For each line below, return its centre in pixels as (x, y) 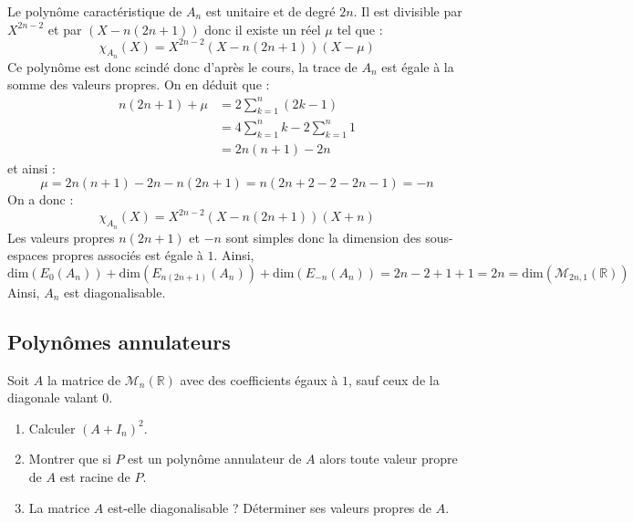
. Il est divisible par (408, 11)
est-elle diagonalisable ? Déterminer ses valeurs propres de (270, 507)
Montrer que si (70, 459)
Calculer (52, 428)
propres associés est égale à (128, 255)
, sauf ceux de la (394, 379)
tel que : (360, 29)
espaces (28, 255)
